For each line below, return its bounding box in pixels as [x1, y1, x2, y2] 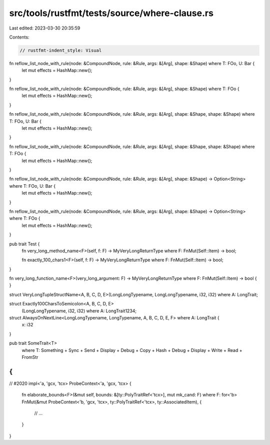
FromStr [21, 354, 38, 360]
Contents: [9, 34, 29, 40]
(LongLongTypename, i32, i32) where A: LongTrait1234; [21, 308, 137, 314]
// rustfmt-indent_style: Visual [19, 48, 102, 53]
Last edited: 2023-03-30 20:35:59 [9, 25, 80, 31]
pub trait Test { [9, 241, 40, 247]
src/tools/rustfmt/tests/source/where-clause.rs [9, 8, 213, 19]
